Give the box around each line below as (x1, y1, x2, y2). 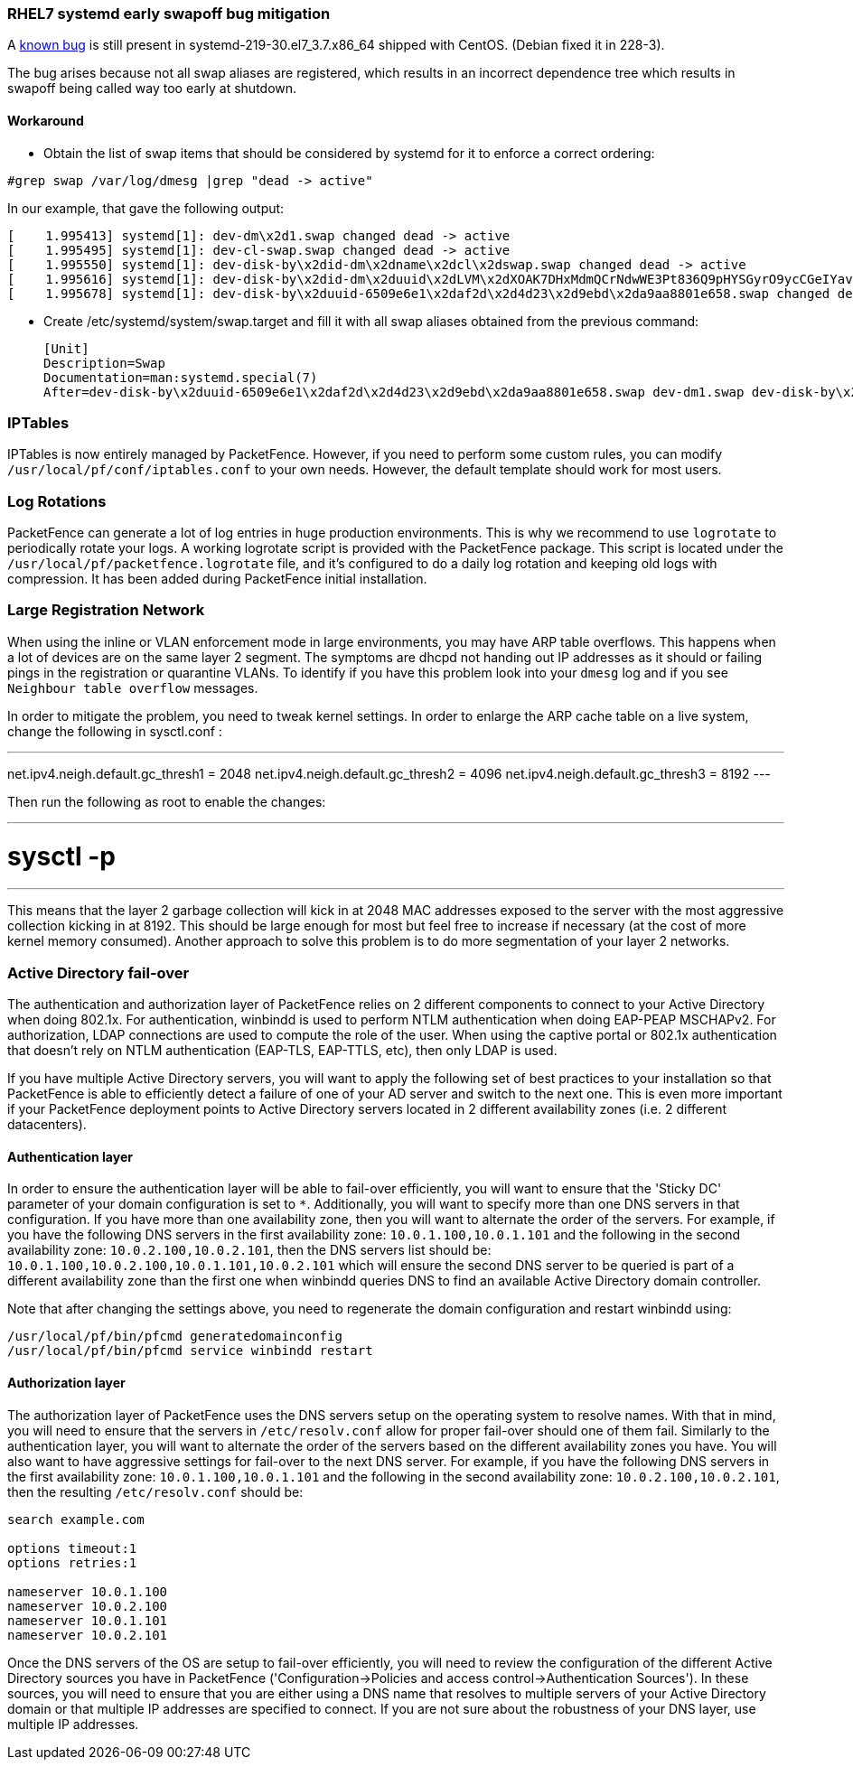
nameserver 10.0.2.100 (7, 1598, 168, 1613)
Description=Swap (43, 355, 165, 370)
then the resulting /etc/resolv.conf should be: (7, 1483, 304, 1500)
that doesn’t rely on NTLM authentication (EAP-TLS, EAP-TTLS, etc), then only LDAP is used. (7, 1042, 558, 1059)
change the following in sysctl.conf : (7, 723, 222, 739)
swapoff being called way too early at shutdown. (7, 80, 297, 97)
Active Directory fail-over (7, 963, 190, 982)
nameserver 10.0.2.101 (7, 1627, 168, 1642)
